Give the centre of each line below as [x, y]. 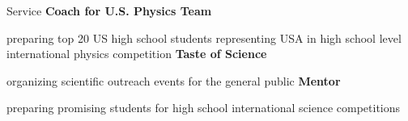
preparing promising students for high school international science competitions [204, 108]
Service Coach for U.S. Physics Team [109, 10]
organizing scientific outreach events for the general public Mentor [174, 80]
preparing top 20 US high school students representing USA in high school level [204, 38]
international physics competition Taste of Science [137, 54]
